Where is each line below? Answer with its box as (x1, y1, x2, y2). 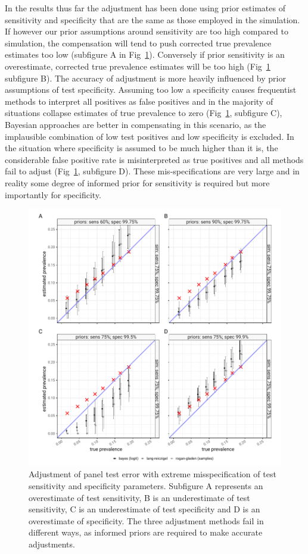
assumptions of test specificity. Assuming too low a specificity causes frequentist (5, 83, 297, 96)
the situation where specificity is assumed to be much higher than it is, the (5, 142, 278, 154)
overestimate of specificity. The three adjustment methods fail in (29, 514, 264, 527)
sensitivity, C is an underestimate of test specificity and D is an (29, 503, 260, 515)
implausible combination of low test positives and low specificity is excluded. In (5, 130, 294, 142)
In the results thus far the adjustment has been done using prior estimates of (5, 2, 285, 14)
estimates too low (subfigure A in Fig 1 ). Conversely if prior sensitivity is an (5, 48, 285, 61)
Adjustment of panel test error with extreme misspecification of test (29, 468, 276, 480)
